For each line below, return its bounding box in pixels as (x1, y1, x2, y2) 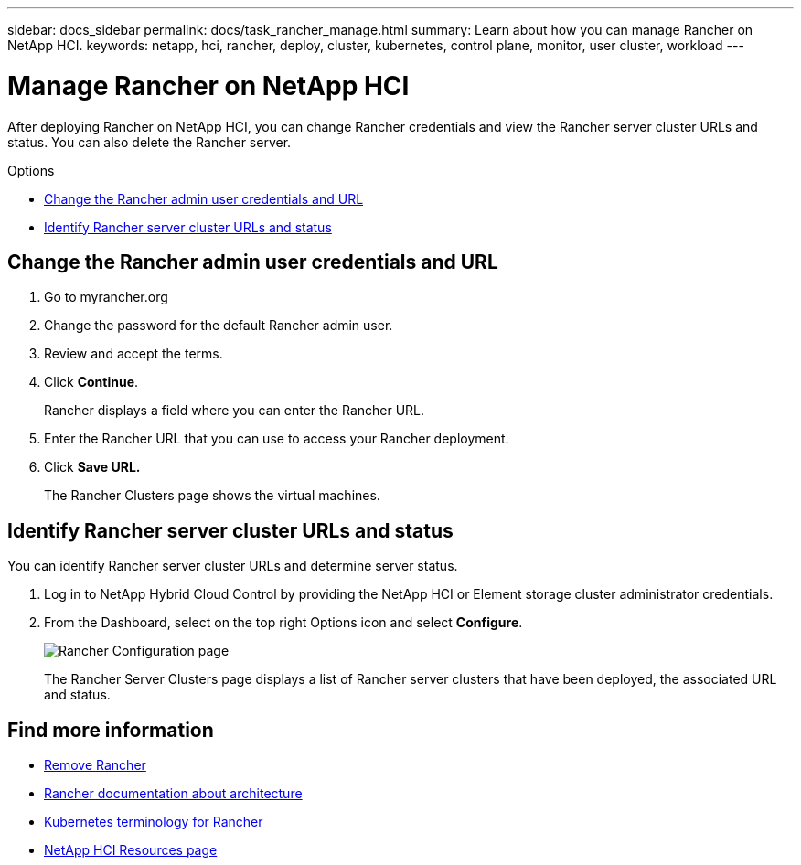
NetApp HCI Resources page (44, 842, 218, 859)
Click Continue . (44, 374, 139, 390)
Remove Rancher (44, 757, 146, 774)
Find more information (7, 718, 214, 742)
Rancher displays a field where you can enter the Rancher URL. (44, 402, 425, 419)
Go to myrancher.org (44, 289, 168, 305)
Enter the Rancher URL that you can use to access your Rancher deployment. (44, 431, 509, 447)
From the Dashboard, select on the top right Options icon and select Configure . (44, 614, 523, 631)
